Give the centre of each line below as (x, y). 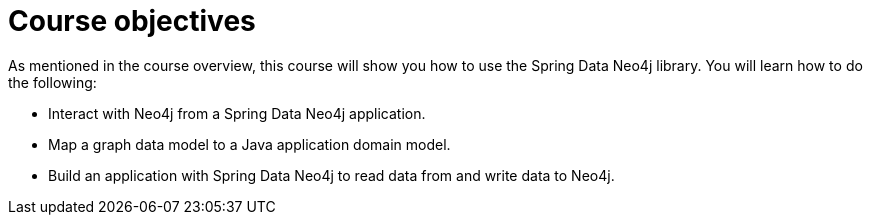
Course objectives (132, 21)
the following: (52, 82)
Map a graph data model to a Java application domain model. (249, 144)
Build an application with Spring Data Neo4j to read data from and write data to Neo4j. (331, 175)
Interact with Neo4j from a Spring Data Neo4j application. (237, 113)
